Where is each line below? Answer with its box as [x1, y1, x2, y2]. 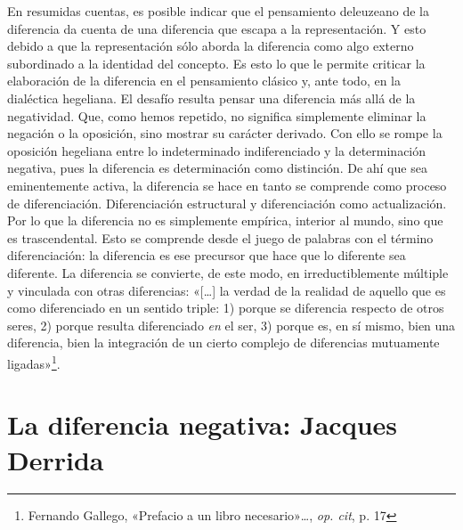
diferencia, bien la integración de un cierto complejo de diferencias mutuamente [7, 333, 440, 352]
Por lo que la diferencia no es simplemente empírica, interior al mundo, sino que [7, 211, 443, 230]
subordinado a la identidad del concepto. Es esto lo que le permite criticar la [7, 53, 426, 72]
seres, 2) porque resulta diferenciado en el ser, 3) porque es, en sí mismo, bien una [7, 315, 456, 334]
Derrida [7, 441, 104, 477]
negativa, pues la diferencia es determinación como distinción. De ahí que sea [7, 159, 427, 177]
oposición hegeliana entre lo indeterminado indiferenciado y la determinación [7, 141, 426, 159]
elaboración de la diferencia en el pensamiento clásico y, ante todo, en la [7, 71, 401, 90]
